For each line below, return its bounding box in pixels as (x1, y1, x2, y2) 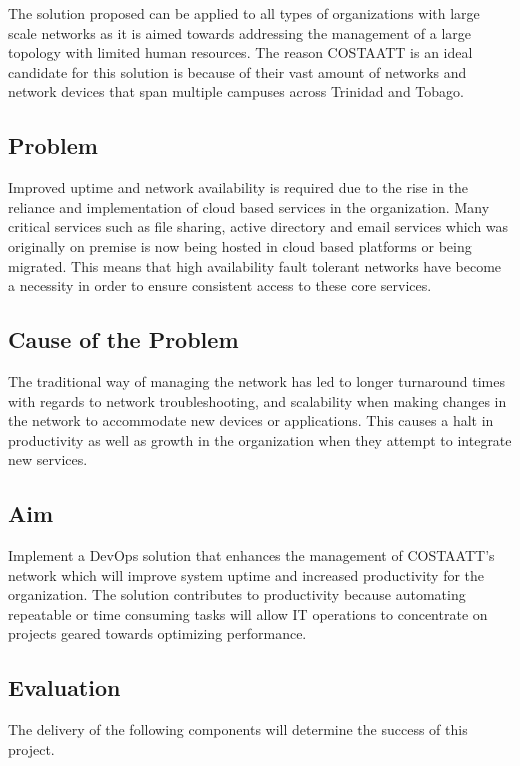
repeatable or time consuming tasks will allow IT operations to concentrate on (8, 603, 488, 624)
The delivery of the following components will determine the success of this (8, 719, 468, 740)
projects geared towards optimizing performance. (8, 623, 307, 644)
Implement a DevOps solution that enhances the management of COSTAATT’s (8, 545, 495, 566)
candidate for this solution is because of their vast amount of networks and (8, 61, 467, 82)
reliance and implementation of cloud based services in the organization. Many (8, 196, 490, 217)
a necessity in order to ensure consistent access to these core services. (8, 275, 432, 296)
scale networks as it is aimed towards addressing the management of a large (8, 22, 472, 43)
